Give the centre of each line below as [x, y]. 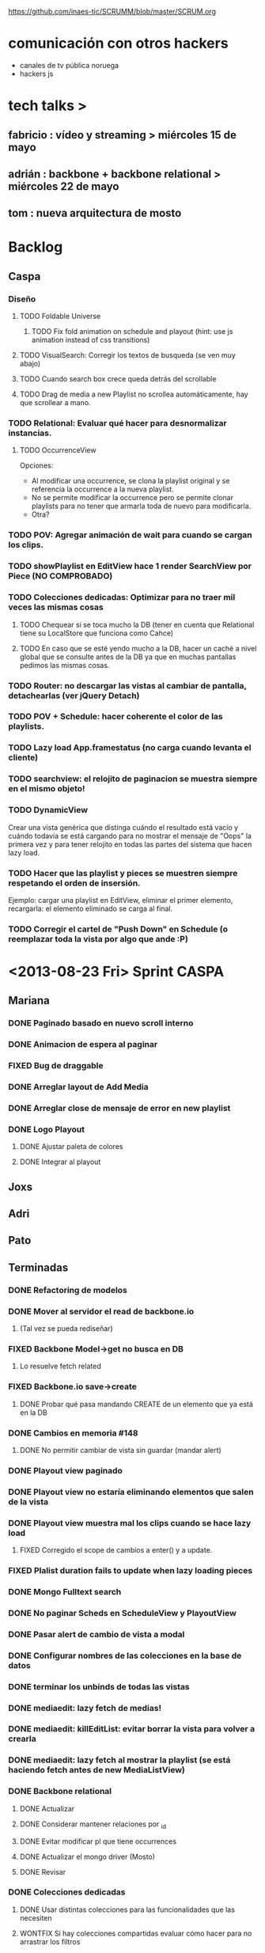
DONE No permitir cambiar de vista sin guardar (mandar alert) [120, 1450]
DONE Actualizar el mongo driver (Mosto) [87, 1856]
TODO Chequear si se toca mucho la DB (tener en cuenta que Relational [137, 624]
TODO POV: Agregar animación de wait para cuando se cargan [131, 535]
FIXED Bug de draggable [56, 1066]
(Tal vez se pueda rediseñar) [66, 1329]
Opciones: [36, 465]
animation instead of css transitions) [91, 340]
